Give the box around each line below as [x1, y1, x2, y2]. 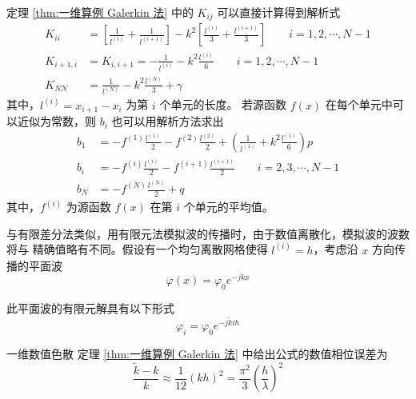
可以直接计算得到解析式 [217, 4, 341, 20]
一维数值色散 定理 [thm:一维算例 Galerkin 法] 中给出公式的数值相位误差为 [6, 345, 388, 361]
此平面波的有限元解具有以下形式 [6, 299, 174, 316]
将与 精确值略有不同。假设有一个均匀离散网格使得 [6, 241, 268, 257]
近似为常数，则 [17, 113, 96, 130]
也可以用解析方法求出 [111, 113, 224, 130]
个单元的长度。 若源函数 [159, 96, 287, 113]
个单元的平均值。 [183, 198, 274, 215]
